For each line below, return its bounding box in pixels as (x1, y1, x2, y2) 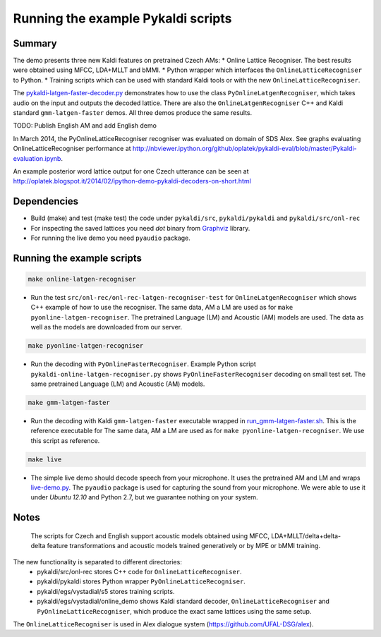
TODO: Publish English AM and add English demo (13, 121, 157, 130)
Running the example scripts (13, 252, 143, 264)
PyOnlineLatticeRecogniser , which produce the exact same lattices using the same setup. (37, 607, 312, 615)
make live (28, 455, 62, 463)
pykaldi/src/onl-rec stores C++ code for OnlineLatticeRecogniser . (37, 568, 243, 576)
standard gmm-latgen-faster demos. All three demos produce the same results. (13, 109, 253, 117)
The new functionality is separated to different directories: (13, 557, 183, 566)
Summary (13, 37, 57, 49)
